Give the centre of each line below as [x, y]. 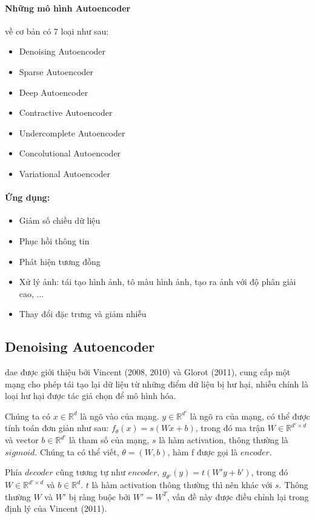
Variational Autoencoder [65, 173]
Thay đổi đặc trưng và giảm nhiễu [83, 314]
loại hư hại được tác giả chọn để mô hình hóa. [91, 396]
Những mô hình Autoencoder [68, 8]
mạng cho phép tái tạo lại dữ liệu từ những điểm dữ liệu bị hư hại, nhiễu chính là [157, 383]
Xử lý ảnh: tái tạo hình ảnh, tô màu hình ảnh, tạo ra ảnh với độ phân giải [157, 282]
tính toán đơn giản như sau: [57, 428]
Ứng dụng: [28, 197]
